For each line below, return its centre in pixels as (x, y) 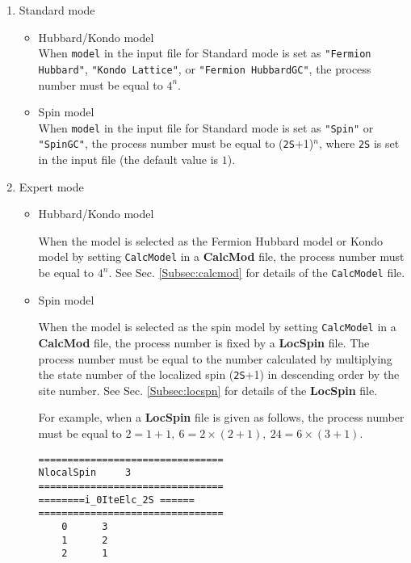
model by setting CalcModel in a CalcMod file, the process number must (221, 256)
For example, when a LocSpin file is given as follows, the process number (221, 417)
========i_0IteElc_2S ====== (116, 500)
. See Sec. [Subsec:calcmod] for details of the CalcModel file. (257, 273)
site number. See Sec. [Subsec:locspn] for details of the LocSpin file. (208, 390)
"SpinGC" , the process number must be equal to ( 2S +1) (176, 143)
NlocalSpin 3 (85, 473)
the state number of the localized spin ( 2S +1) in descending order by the (219, 374)
